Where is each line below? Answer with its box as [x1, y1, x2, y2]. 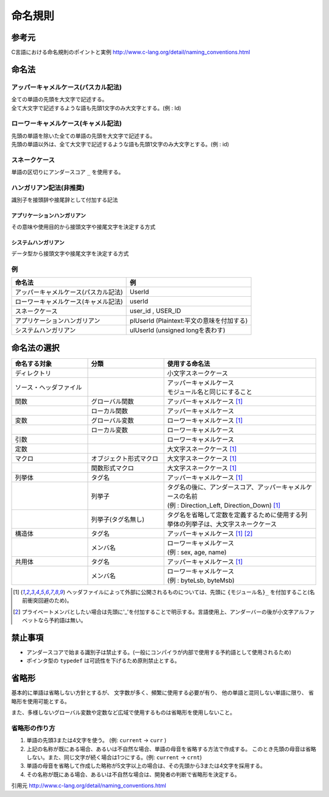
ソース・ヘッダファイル [15, 383, 82, 391]
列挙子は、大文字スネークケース [185, 520, 277, 528]
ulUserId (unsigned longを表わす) [130, 326, 225, 335]
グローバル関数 [91, 397, 134, 405]
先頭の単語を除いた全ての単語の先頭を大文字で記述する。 [11, 132, 155, 140]
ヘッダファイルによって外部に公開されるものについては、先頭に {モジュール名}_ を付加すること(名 [66, 588, 315, 595]
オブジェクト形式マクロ [91, 454, 158, 462]
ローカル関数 [91, 406, 128, 415]
